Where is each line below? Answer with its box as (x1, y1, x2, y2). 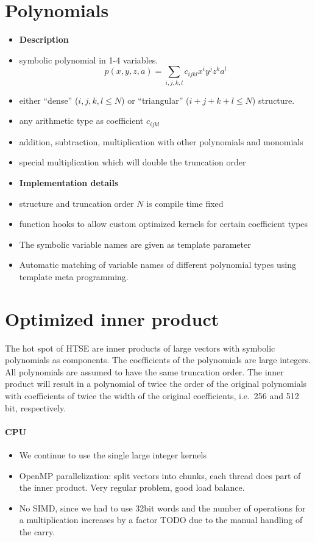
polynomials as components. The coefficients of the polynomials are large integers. (5, 353, 311, 366)
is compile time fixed (146, 197, 224, 209)
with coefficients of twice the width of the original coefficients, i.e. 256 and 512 (5, 389, 299, 402)
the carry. (19, 525, 55, 538)
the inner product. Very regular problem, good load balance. (19, 481, 245, 494)
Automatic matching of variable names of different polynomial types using (19, 258, 296, 271)
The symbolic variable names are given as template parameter (19, 237, 251, 250)
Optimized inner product (5, 306, 219, 331)
